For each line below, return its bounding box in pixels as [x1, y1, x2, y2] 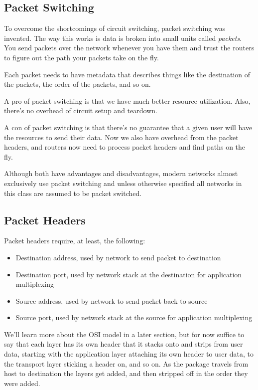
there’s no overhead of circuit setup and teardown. [4, 105, 157, 116]
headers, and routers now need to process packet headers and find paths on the [4, 142, 246, 152]
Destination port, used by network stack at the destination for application [15, 269, 242, 279]
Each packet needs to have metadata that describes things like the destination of [4, 69, 251, 79]
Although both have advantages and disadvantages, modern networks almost [4, 168, 238, 179]
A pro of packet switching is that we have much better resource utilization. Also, [4, 95, 251, 106]
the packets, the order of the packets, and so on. [4, 79, 151, 89]
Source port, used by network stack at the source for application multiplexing [15, 312, 253, 323]
